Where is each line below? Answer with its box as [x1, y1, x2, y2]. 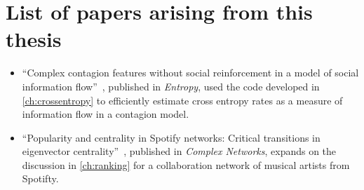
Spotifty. [22, 171, 59, 186]
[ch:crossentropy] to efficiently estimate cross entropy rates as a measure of [22, 93, 343, 107]
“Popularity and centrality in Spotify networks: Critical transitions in [22, 130, 321, 144]
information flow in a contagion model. [22, 107, 189, 121]
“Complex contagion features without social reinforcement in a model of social [22, 65, 359, 80]
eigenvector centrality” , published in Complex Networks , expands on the [22, 144, 337, 158]
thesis [6, 25, 62, 53]
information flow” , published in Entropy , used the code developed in [22, 79, 320, 93]
